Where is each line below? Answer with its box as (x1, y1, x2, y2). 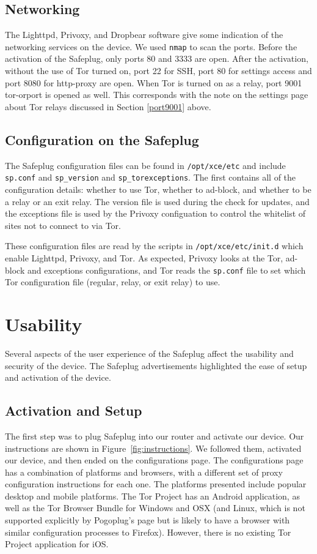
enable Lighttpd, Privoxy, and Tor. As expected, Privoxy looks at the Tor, (5, 251, 283, 264)
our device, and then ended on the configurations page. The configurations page (5, 454, 304, 466)
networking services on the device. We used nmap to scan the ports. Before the (5, 40, 297, 53)
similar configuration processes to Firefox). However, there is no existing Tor (5, 525, 291, 538)
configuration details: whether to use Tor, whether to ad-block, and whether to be (5, 182, 312, 195)
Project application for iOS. (5, 537, 109, 550)
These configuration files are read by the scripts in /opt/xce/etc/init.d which (5, 239, 304, 252)
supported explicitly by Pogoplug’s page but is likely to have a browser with (5, 514, 290, 526)
